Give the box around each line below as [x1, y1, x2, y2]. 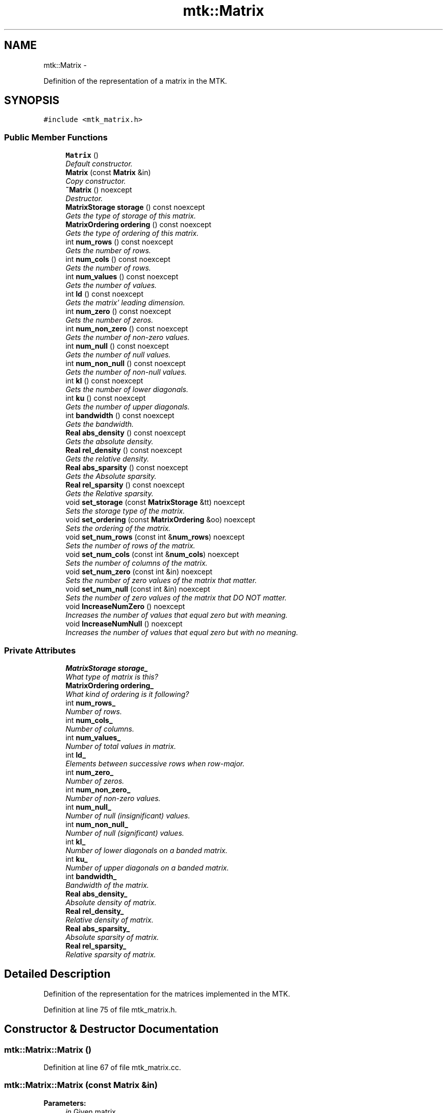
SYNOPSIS [4, 94, 60, 107]
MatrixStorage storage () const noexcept [65, 203, 205, 212]
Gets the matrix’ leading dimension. [65, 298, 185, 307]
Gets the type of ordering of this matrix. [65, 229, 199, 238]
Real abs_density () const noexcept [65, 428, 186, 438]
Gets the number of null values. [65, 350, 171, 359]
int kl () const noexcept [65, 376, 143, 385]
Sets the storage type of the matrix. [65, 506, 185, 516]
